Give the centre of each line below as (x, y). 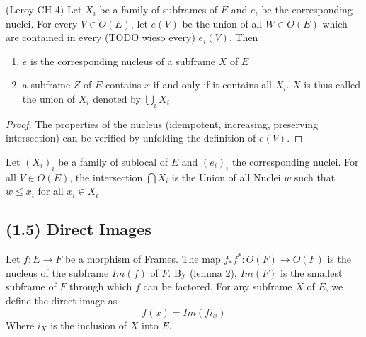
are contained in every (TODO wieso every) (101, 37)
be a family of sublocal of (113, 161)
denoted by (117, 98)
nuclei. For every (42, 23)
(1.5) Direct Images (79, 229)
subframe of (31, 286)
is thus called (332, 85)
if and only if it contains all (212, 85)
